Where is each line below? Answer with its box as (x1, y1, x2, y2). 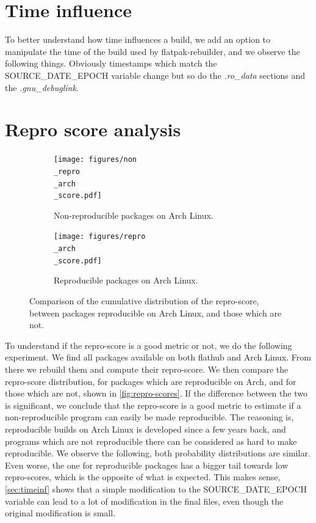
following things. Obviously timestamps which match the (5, 57, 217, 70)
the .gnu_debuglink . (5, 81, 79, 93)
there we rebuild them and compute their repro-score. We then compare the (5, 362, 289, 375)
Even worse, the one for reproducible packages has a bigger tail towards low (5, 458, 289, 471)
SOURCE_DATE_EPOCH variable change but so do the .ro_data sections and (5, 68, 306, 81)
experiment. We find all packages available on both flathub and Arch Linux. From (5, 351, 311, 364)
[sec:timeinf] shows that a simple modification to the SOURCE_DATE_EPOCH (5, 482, 307, 495)
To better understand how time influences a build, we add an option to (5, 33, 271, 46)
